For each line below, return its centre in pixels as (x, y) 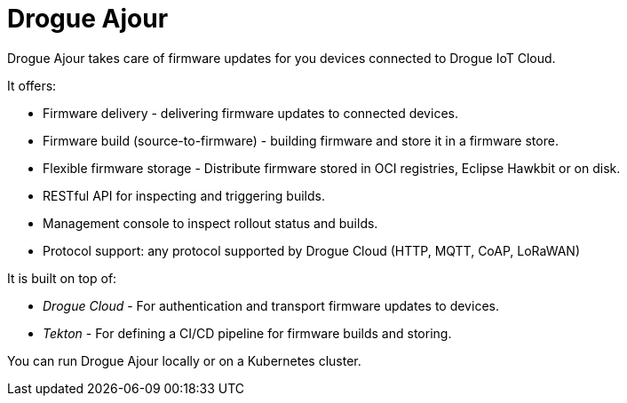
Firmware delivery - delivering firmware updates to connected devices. (250, 113)
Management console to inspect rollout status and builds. (210, 223)
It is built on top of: (62, 278)
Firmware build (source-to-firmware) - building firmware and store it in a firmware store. (301, 140)
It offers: (32, 85)
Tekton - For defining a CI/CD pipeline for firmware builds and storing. (247, 333)
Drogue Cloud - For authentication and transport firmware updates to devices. (271, 305)
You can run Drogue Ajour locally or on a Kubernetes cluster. (184, 360)
